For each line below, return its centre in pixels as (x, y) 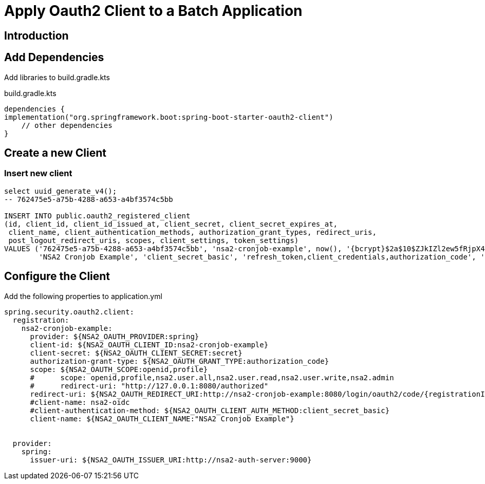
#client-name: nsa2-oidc (80, 402)
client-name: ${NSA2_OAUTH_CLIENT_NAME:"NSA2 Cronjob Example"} (162, 418)
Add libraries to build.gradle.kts (57, 77)
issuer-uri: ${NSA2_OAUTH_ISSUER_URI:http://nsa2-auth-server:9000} (171, 460)
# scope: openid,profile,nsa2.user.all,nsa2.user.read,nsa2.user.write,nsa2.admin (212, 377)
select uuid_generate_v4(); (61, 191)
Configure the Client (57, 276)
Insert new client (38, 173)
